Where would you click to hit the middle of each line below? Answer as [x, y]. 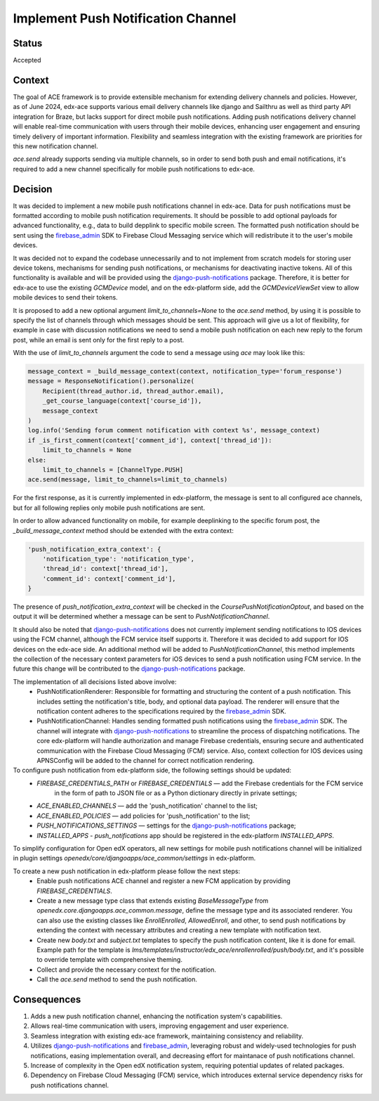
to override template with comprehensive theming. [109, 960]
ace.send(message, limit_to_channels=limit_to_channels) [128, 479]
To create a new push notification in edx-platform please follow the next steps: [127, 871]
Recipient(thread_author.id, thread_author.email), [133, 391]
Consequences [47, 999]
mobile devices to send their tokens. [66, 297]
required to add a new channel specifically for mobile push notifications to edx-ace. [134, 169]
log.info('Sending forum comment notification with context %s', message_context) [174, 430]
